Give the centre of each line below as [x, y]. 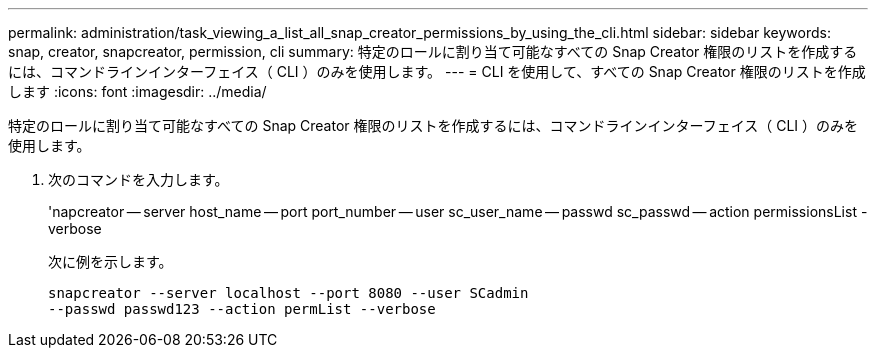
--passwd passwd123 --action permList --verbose [242, 309]
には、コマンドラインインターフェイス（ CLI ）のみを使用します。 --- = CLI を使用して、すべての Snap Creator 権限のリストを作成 [437, 71]
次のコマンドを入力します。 [138, 179]
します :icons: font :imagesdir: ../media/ [137, 91]
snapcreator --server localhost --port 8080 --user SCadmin [288, 293]
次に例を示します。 [110, 261]
